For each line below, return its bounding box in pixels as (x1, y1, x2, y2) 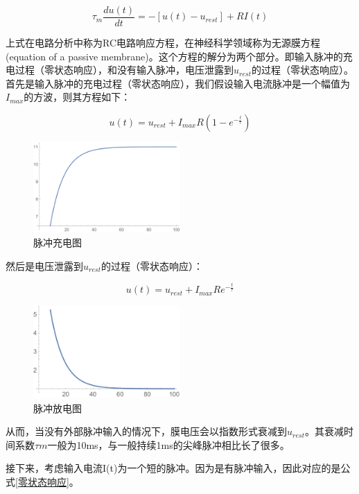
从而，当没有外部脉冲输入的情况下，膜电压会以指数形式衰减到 (6, 424, 287, 438)
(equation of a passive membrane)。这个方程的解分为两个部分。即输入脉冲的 (6, 49, 343, 63)
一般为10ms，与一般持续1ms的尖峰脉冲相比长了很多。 (47, 437, 290, 452)
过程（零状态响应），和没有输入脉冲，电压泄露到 (15, 62, 234, 77)
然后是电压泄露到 (6, 258, 83, 273)
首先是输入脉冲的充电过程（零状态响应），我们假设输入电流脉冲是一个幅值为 (6, 76, 350, 90)
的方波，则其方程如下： (24, 90, 131, 104)
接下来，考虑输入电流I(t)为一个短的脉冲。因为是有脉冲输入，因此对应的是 (6, 461, 341, 475)
